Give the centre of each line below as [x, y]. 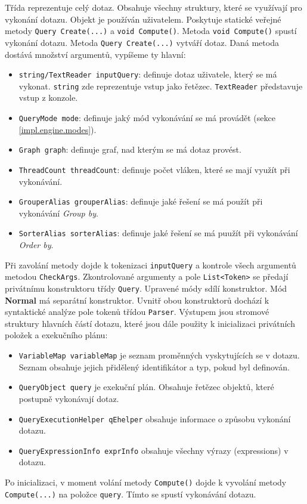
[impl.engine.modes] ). [58, 129]
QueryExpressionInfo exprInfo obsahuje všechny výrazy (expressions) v [153, 450]
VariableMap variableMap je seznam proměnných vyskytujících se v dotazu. [159, 355]
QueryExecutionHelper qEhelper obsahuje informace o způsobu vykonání [155, 418]
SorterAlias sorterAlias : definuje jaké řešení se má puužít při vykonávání [158, 233]
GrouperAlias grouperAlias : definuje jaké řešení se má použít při [141, 201]
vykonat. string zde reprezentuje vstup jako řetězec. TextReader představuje [161, 86]
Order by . [36, 245]
